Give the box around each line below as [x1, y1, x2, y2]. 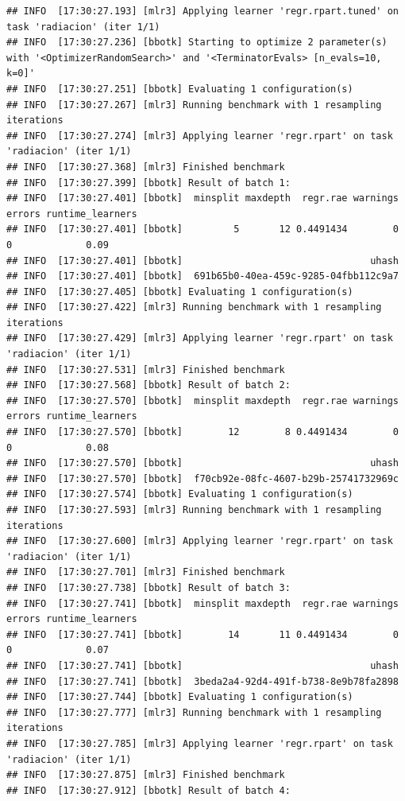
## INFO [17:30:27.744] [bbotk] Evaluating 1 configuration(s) [6, 691, 353, 703]
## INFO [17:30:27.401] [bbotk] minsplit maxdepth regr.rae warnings [6, 192, 399, 204]
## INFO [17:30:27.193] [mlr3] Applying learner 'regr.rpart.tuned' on [6, 6, 399, 17]
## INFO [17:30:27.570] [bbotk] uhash [6, 457, 399, 469]
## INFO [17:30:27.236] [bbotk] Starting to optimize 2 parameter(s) [6, 37, 388, 49]
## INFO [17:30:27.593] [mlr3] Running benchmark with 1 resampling [6, 504, 382, 515]
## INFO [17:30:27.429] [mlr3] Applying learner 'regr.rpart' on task [6, 332, 393, 344]
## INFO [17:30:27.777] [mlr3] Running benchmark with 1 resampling [6, 706, 382, 718]
